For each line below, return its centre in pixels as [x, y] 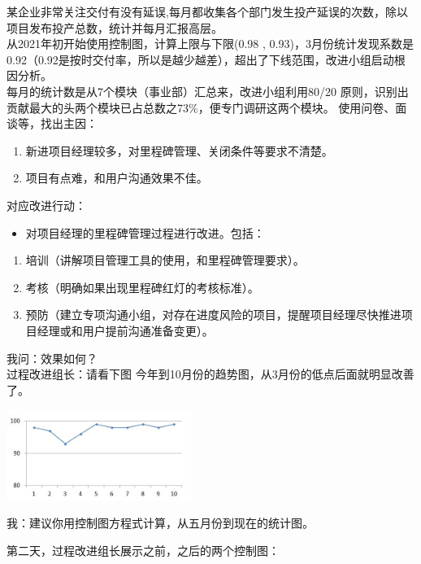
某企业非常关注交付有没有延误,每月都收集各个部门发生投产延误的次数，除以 [207, 11]
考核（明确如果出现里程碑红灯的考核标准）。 [142, 287]
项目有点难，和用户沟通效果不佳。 [117, 178]
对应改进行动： [46, 205]
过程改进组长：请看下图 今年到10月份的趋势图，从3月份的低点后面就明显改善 [210, 374]
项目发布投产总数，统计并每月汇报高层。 [115, 27]
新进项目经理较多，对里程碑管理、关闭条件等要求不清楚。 [179, 150]
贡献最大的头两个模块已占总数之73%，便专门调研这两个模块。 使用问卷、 [201, 107]
